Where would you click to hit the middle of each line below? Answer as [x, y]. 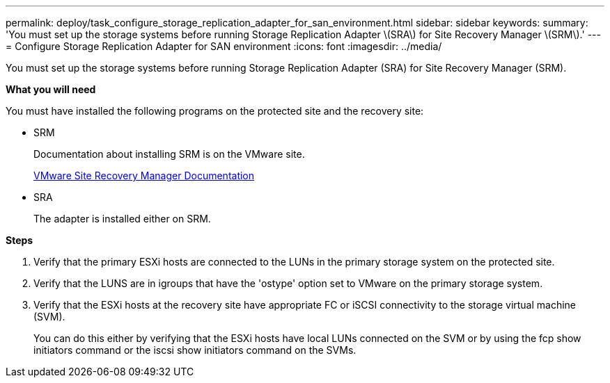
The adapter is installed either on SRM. [122, 219]
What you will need [51, 89]
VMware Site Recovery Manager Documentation [144, 176]
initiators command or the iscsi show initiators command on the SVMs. [195, 350]
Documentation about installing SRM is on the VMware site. [169, 154]
